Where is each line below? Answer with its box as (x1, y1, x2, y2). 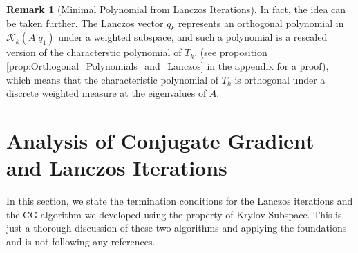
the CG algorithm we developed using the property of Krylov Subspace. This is (6, 207, 342, 221)
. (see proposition (194, 45, 267, 59)
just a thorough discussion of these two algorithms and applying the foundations (6, 221, 347, 235)
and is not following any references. (6, 234, 156, 248)
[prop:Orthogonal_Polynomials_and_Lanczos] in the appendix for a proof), (6, 58, 329, 73)
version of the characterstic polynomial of (6, 45, 182, 59)
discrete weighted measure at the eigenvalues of (6, 86, 207, 100)
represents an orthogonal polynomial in (178, 15, 344, 30)
